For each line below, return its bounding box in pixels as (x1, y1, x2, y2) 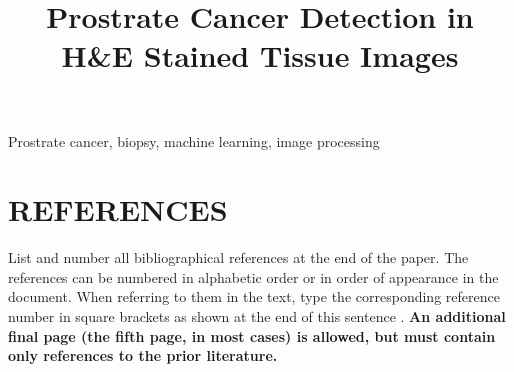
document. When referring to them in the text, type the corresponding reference (8, 286, 500, 307)
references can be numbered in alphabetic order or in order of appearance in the (8, 266, 499, 287)
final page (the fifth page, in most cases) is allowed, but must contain (8, 325, 496, 346)
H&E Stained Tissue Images (61, 35, 459, 76)
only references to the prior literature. (8, 345, 278, 366)
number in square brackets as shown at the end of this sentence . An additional (8, 306, 506, 327)
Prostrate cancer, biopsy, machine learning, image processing (8, 130, 380, 151)
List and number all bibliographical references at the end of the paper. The (8, 247, 469, 268)
